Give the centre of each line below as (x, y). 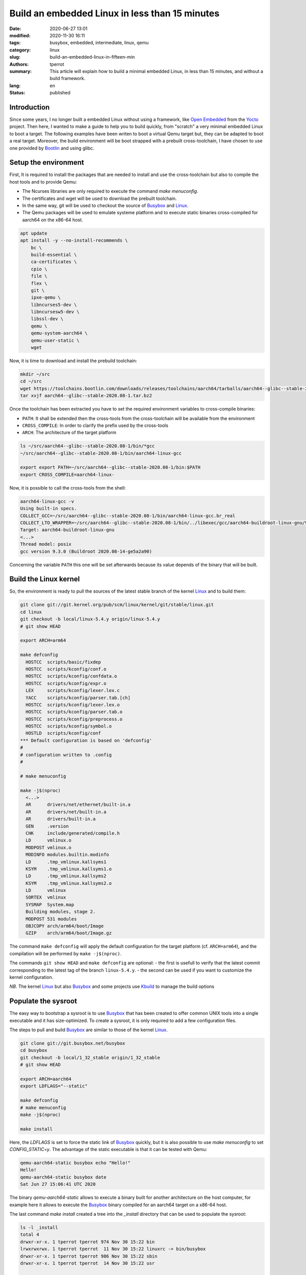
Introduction (30, 107)
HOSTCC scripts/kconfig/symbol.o (69, 726)
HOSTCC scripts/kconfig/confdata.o (71, 676)
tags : (15, 43)
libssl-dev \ (47, 319)
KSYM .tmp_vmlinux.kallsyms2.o (69, 883)
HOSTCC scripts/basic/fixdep (63, 662)
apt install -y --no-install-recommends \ (74, 240)
